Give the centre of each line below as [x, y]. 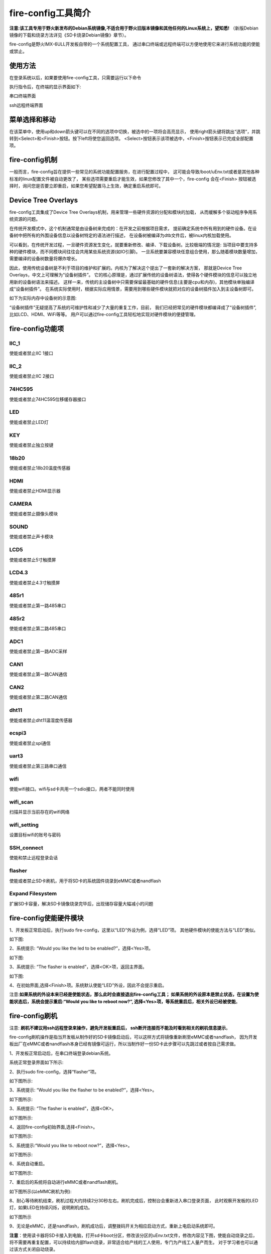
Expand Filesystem [33, 894]
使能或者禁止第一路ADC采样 [38, 652]
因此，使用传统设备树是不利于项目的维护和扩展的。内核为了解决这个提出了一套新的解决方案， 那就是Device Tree [125, 268]
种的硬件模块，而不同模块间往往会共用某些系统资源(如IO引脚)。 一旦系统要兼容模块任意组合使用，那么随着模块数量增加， [135, 252]
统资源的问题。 [25, 219]
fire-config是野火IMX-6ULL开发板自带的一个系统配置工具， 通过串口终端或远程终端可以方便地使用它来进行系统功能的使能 [135, 44]
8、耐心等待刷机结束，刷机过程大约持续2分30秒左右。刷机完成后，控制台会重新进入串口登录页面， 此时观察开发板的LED [134, 1201]
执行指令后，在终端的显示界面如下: [45, 87]
